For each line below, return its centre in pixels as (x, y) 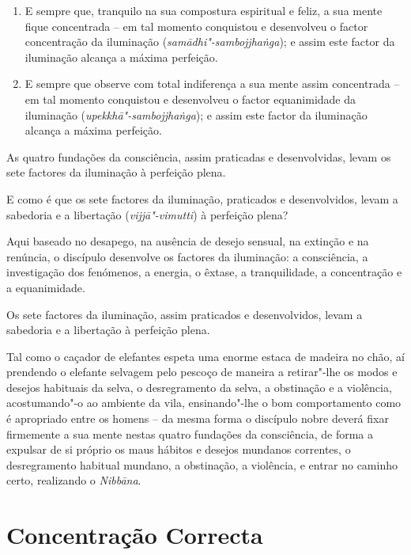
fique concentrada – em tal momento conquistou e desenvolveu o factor (196, 26)
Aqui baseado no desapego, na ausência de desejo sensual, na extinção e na (188, 241)
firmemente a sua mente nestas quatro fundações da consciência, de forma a (190, 433)
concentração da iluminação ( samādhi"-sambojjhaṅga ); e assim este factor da (210, 42)
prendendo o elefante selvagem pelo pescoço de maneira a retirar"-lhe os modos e (202, 372)
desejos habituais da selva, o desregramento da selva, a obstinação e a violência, (199, 387)
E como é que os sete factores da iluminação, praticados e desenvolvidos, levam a (202, 198)
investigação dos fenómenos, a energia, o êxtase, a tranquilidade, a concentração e (204, 272)
